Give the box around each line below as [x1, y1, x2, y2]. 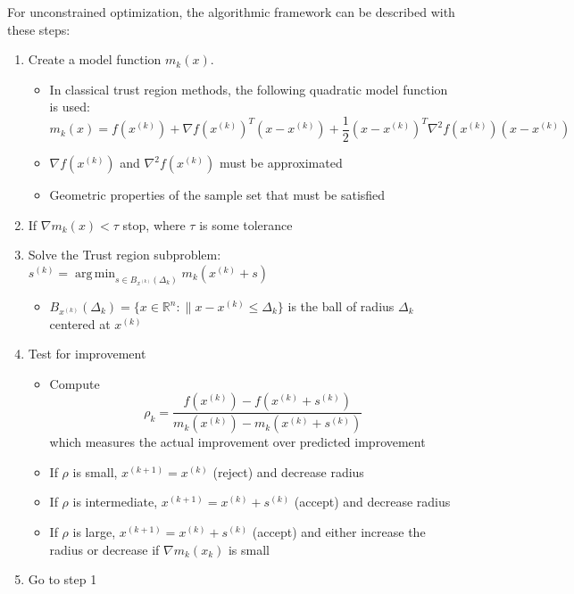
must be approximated [219, 153, 343, 172]
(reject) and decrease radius [212, 462, 364, 481]
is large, [72, 523, 116, 541]
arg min [74, 267, 116, 280]
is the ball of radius [287, 297, 395, 315]
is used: [49, 97, 90, 116]
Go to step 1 [28, 570, 97, 589]
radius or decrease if [49, 540, 160, 558]
